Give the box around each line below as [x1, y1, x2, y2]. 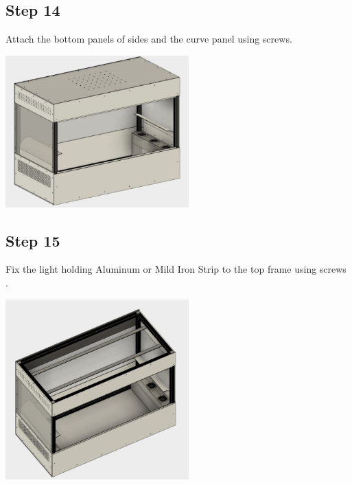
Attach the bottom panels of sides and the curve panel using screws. [5, 32, 292, 46]
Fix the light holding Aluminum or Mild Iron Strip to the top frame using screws [5, 262, 347, 276]
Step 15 [5, 229, 60, 251]
